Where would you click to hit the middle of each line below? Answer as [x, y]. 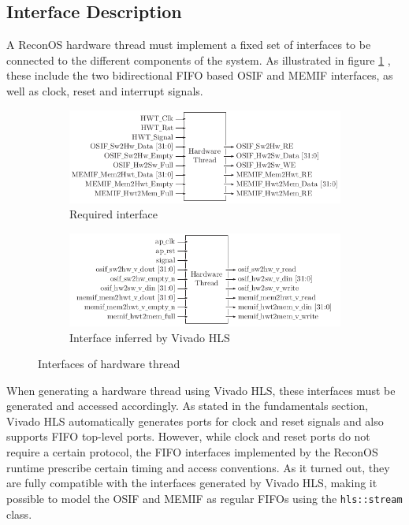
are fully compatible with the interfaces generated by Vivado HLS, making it [192, 483]
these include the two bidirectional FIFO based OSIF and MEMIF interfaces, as [200, 75]
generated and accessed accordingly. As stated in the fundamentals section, [188, 406]
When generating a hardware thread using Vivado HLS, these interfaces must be [201, 390]
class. [19, 514]
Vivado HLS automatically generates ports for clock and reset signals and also [195, 421]
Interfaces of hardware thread [109, 364]
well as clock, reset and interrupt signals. [105, 90]
